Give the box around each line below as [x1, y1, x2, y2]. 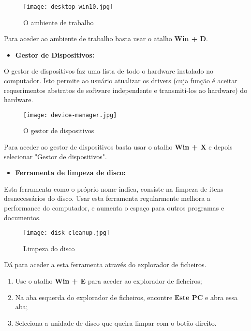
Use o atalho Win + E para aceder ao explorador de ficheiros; [15, 276, 202, 286]
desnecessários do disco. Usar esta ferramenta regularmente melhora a [4, 193, 210, 203]
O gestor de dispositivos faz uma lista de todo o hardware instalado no [4, 66, 214, 76]
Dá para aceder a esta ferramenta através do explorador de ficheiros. [4, 259, 207, 270]
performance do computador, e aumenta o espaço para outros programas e [4, 203, 224, 213]
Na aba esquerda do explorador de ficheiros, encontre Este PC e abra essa [15, 292, 238, 302]
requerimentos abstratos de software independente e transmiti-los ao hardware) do [4, 85, 248, 95]
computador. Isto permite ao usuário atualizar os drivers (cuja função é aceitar [4, 75, 237, 86]
